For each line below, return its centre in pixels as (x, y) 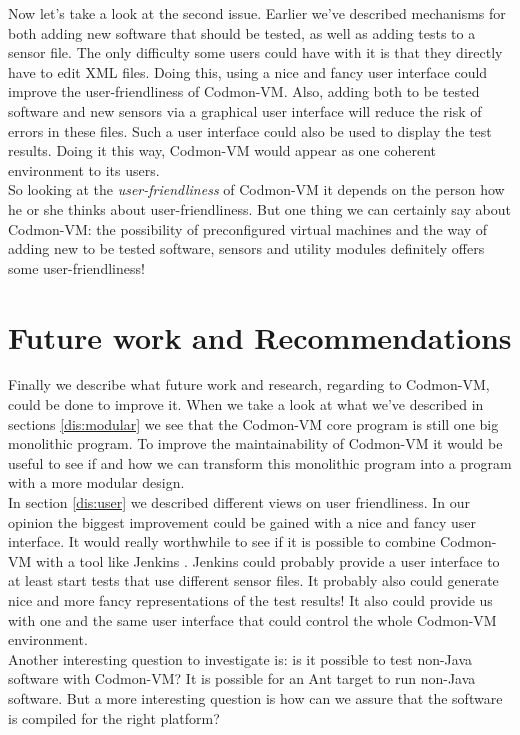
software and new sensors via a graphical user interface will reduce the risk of (245, 110)
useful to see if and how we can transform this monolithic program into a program (260, 462)
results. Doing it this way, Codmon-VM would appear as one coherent (222, 150)
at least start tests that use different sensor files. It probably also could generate (253, 580)
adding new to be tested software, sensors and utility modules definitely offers (246, 248)
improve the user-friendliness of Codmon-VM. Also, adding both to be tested (244, 91)
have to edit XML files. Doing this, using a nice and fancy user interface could (248, 71)
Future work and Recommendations (260, 336)
